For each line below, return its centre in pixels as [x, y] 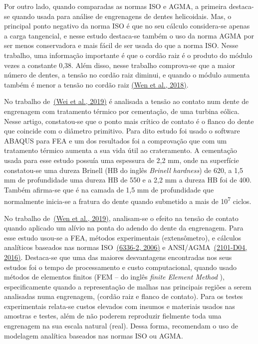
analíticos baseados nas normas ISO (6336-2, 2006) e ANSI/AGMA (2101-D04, [126, 247]
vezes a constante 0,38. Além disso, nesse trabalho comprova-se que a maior [120, 65]
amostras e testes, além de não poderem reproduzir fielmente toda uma [113, 316]
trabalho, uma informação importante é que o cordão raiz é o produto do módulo [128, 55]
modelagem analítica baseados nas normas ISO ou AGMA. [94, 335]
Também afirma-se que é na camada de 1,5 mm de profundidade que [109, 189]
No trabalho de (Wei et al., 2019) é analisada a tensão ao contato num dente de [127, 101]
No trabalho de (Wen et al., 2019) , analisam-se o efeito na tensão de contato [121, 218]
